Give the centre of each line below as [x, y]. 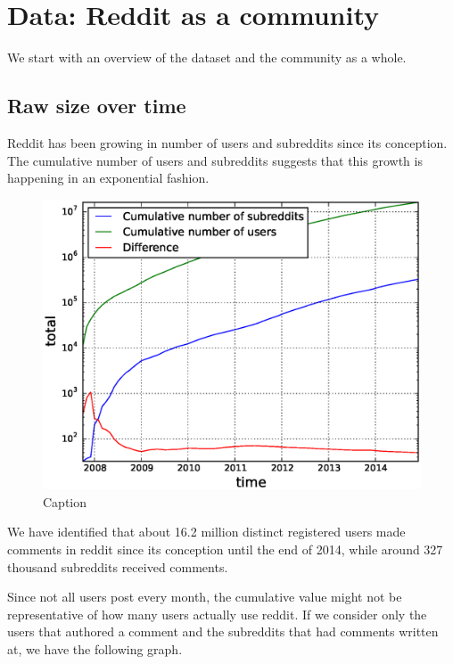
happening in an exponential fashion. [108, 178]
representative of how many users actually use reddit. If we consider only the [217, 614]
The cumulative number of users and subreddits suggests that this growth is [215, 160]
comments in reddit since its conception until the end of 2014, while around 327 [225, 549]
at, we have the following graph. [95, 648]
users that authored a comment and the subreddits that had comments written [223, 631]
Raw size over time [97, 106]
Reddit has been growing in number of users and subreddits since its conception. [227, 142]
